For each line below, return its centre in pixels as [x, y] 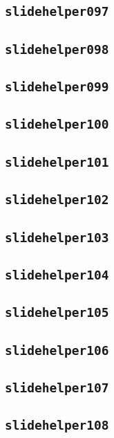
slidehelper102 [57, 200]
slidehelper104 [57, 275]
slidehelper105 [57, 313]
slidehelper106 [57, 350]
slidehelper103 [57, 237]
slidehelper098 [57, 49]
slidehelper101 [57, 162]
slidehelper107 [57, 387]
